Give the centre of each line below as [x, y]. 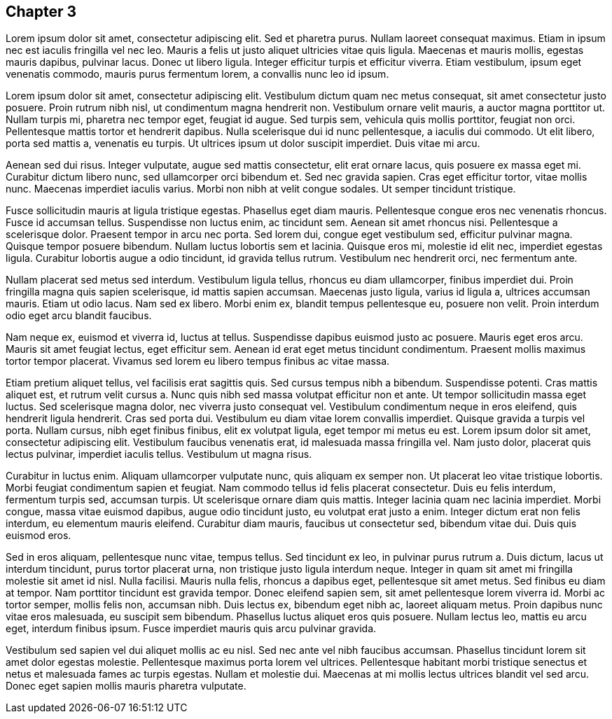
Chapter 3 [41, 12]
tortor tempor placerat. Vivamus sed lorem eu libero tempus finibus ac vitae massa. [198, 361]
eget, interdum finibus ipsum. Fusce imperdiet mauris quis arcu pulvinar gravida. [191, 629]
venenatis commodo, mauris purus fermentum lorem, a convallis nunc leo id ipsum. [197, 74]
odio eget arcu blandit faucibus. [79, 316]
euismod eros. [39, 536]
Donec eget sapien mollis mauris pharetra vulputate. [126, 686]
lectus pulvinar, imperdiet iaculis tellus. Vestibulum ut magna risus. [159, 454]
